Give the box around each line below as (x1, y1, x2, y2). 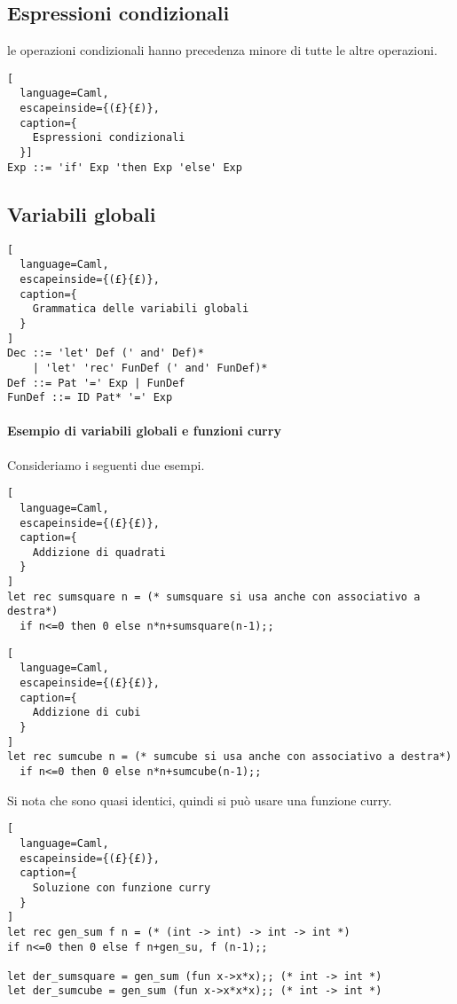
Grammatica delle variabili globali (32, 302, 249, 316)
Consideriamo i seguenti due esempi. (7, 455, 205, 474)
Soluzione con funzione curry (32, 881, 211, 894)
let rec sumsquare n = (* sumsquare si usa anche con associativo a (7, 590, 421, 603)
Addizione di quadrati (32, 545, 166, 559)
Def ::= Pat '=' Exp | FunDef (7, 376, 185, 389)
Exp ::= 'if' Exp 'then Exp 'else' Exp (7, 161, 242, 174)
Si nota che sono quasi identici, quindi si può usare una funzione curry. (7, 790, 392, 809)
